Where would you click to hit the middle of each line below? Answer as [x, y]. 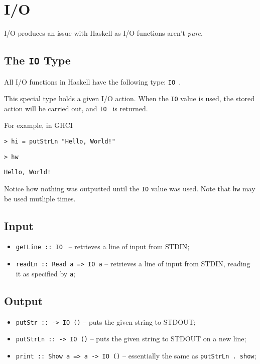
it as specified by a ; [45, 273]
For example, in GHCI [38, 125]
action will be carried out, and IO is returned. [76, 108]
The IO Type [37, 60]
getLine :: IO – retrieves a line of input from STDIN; [103, 246]
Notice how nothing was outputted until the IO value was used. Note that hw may [130, 189]
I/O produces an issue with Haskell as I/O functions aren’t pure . [103, 33]
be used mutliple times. [40, 198]
